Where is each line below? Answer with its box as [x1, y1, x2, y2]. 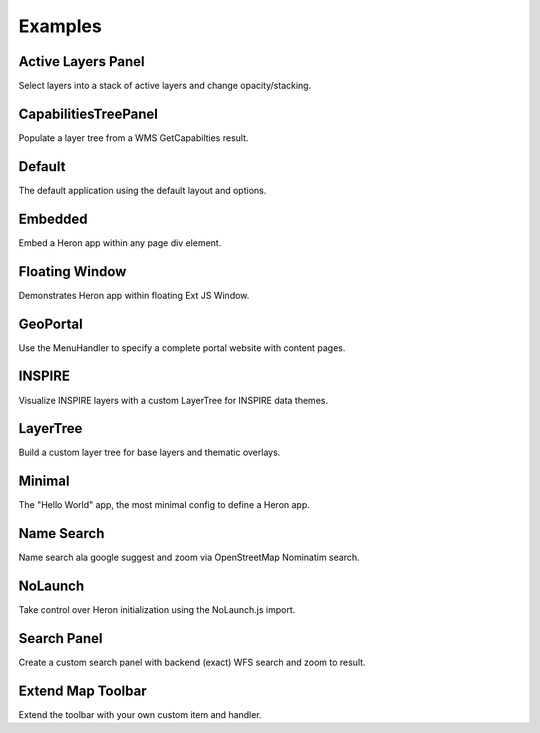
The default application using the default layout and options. [18, 184, 267, 196]
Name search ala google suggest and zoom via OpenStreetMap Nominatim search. [18, 551, 360, 564]
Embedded [18, 210, 88, 227]
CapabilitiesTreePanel [18, 105, 159, 122]
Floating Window [18, 263, 127, 280]
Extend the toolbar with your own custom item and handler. [18, 708, 262, 720]
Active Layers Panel [18, 53, 145, 70]
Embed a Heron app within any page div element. [18, 236, 222, 249]
